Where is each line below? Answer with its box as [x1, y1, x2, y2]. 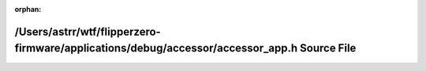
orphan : [14, 5, 42, 13]
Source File [300, 42, 357, 55]
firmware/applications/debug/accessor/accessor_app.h [14, 42, 298, 55]
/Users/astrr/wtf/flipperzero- [14, 24, 161, 39]
